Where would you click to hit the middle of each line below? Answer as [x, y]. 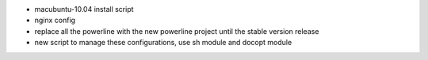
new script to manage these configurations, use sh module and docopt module [163, 43]
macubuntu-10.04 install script [84, 9]
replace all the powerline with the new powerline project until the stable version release [177, 31]
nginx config [55, 21]
